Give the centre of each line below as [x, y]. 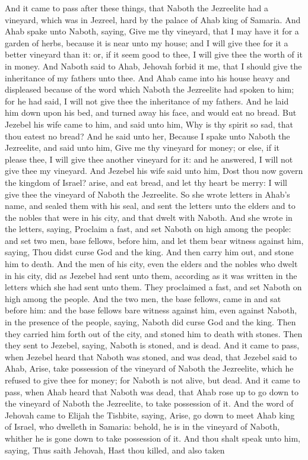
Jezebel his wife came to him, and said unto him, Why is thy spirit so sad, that [149, 124]
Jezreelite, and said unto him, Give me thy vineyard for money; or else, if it [142, 147]
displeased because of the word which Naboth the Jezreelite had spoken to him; [150, 89]
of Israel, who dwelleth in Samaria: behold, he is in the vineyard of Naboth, [142, 426]
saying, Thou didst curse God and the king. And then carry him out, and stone [149, 252]
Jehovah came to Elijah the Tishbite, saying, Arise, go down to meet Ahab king [150, 415]
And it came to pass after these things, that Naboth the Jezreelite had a [136, 8]
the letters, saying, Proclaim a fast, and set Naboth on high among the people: [148, 229]
